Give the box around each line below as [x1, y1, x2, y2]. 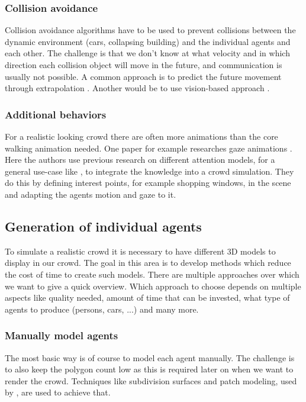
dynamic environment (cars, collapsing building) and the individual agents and [5, 35, 291, 47]
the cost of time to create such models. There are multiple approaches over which [5, 268, 299, 280]
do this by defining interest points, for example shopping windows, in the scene [5, 176, 291, 189]
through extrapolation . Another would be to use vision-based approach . [5, 82, 270, 94]
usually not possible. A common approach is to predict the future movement [5, 70, 282, 82]
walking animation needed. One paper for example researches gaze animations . [5, 141, 292, 154]
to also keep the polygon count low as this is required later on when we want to [5, 363, 294, 375]
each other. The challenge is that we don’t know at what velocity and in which [5, 47, 290, 59]
